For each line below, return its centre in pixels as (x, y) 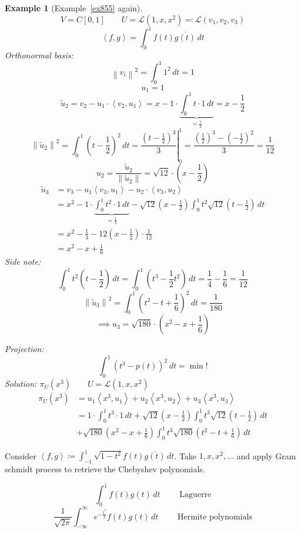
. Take (185, 455)
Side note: (23, 261)
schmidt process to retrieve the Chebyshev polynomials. (105, 469)
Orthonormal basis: (39, 55)
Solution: (21, 384)
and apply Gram (266, 455)
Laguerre (195, 495)
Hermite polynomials (215, 517)
